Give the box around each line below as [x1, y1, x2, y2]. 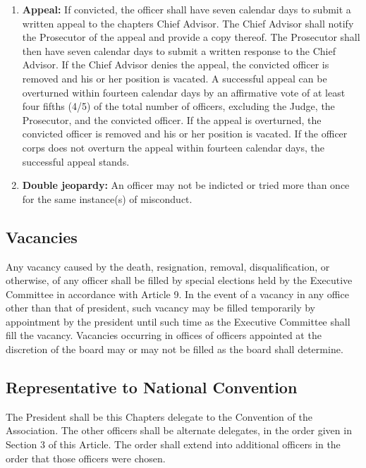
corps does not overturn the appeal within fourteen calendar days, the [22, 140, 325, 154]
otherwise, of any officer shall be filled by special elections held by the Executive [6, 273, 353, 288]
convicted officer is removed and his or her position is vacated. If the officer [22, 126, 348, 141]
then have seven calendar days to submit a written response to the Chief [22, 43, 336, 58]
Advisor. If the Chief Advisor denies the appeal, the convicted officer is [22, 57, 329, 72]
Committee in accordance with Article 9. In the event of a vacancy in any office [6, 286, 349, 301]
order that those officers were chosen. [6, 450, 166, 465]
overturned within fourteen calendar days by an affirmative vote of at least [22, 85, 346, 99]
